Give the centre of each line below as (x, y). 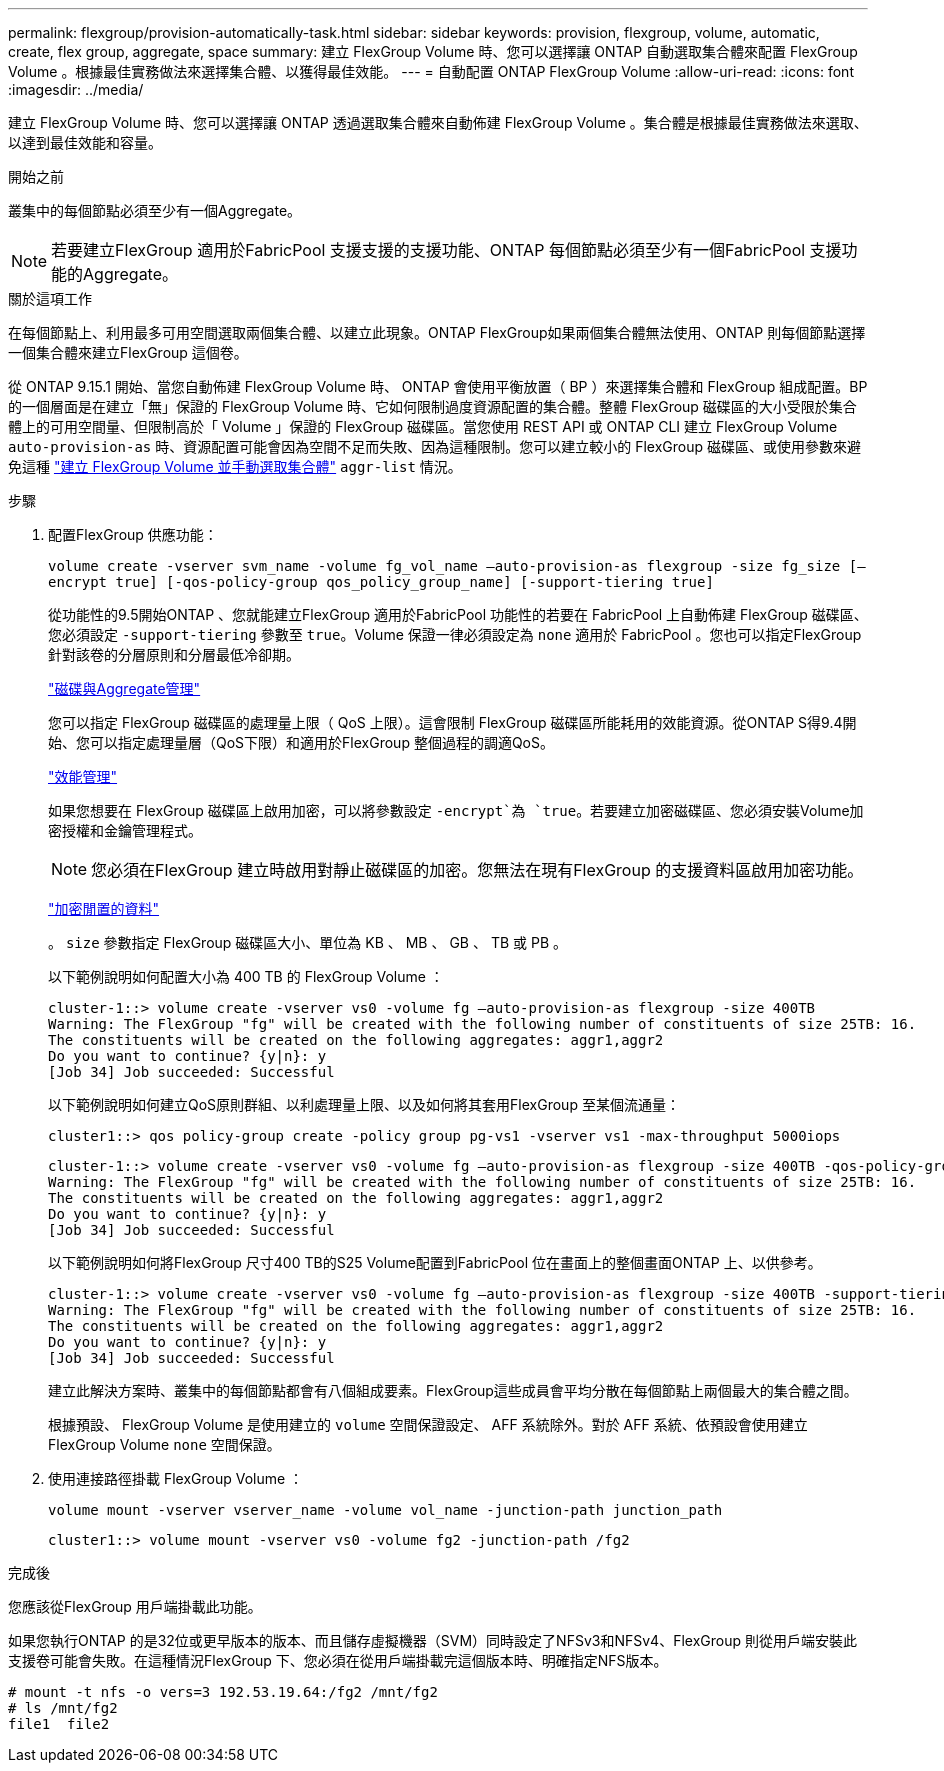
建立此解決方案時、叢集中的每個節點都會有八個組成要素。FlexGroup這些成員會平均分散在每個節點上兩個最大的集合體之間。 (453, 1390)
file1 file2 (59, 1724)
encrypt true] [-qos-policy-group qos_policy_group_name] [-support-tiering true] (381, 582)
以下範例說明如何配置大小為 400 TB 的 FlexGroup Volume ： (246, 976)
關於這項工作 (50, 298)
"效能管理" (83, 776)
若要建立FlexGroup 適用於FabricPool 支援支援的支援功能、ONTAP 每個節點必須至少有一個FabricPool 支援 (446, 250)
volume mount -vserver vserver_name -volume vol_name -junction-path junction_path (385, 1510)
